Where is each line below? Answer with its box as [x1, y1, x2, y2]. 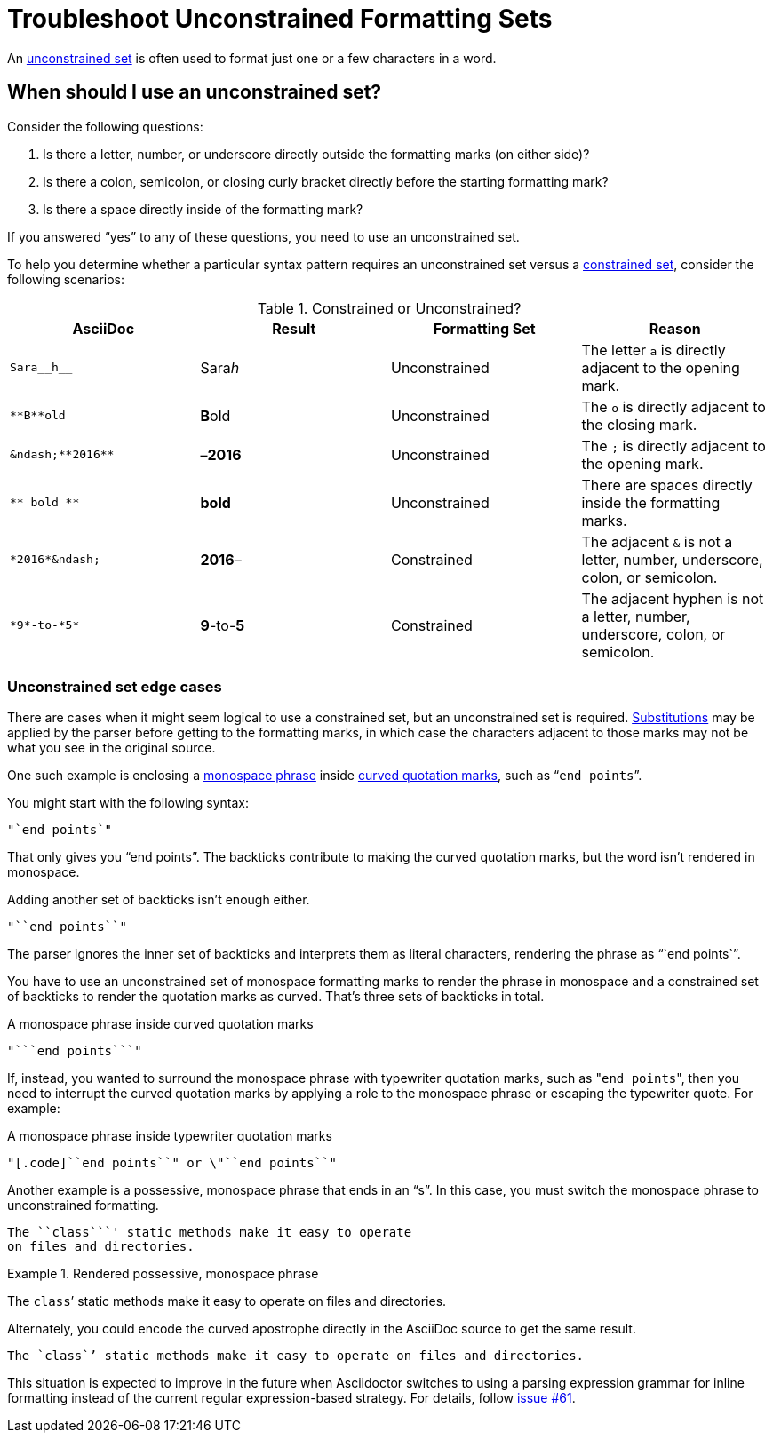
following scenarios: [7, 271, 125, 287]
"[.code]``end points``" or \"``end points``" [7, 1156, 337, 1171]
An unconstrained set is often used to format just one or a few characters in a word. [7, 50, 497, 66]
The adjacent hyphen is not [581, 589, 764, 608]
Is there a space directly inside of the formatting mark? [43, 201, 363, 217]
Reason [649, 319, 701, 338]
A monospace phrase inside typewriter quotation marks [7, 1128, 332, 1144]
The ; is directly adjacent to [581, 436, 766, 455]
